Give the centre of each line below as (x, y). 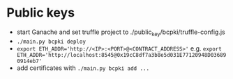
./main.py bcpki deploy (51, 42)
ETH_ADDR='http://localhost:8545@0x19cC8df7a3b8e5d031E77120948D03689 (121, 55)
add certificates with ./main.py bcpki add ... (83, 68)
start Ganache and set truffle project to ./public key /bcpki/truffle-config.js (121, 33)
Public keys (40, 13)
